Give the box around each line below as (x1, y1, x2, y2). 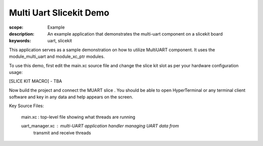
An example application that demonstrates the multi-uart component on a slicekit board (47, 31, 223, 36)
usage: (9, 69, 23, 75)
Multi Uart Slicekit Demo (9, 7, 110, 18)
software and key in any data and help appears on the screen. (9, 94, 133, 100)
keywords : (9, 38, 31, 44)
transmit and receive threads (33, 129, 91, 136)
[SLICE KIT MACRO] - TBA (9, 78, 62, 84)
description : (9, 31, 35, 36)
